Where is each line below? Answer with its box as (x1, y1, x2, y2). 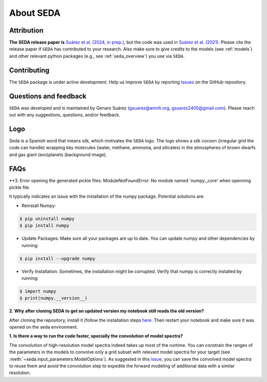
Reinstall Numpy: (21, 203, 56, 209)
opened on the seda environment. (9, 324, 79, 330)
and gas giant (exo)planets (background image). (9, 151, 107, 158)
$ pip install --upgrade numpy (19, 255, 96, 261)
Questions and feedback (9, 92, 87, 100)
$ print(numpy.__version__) (19, 296, 88, 301)
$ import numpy (19, 288, 56, 294)
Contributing (9, 66, 49, 74)
